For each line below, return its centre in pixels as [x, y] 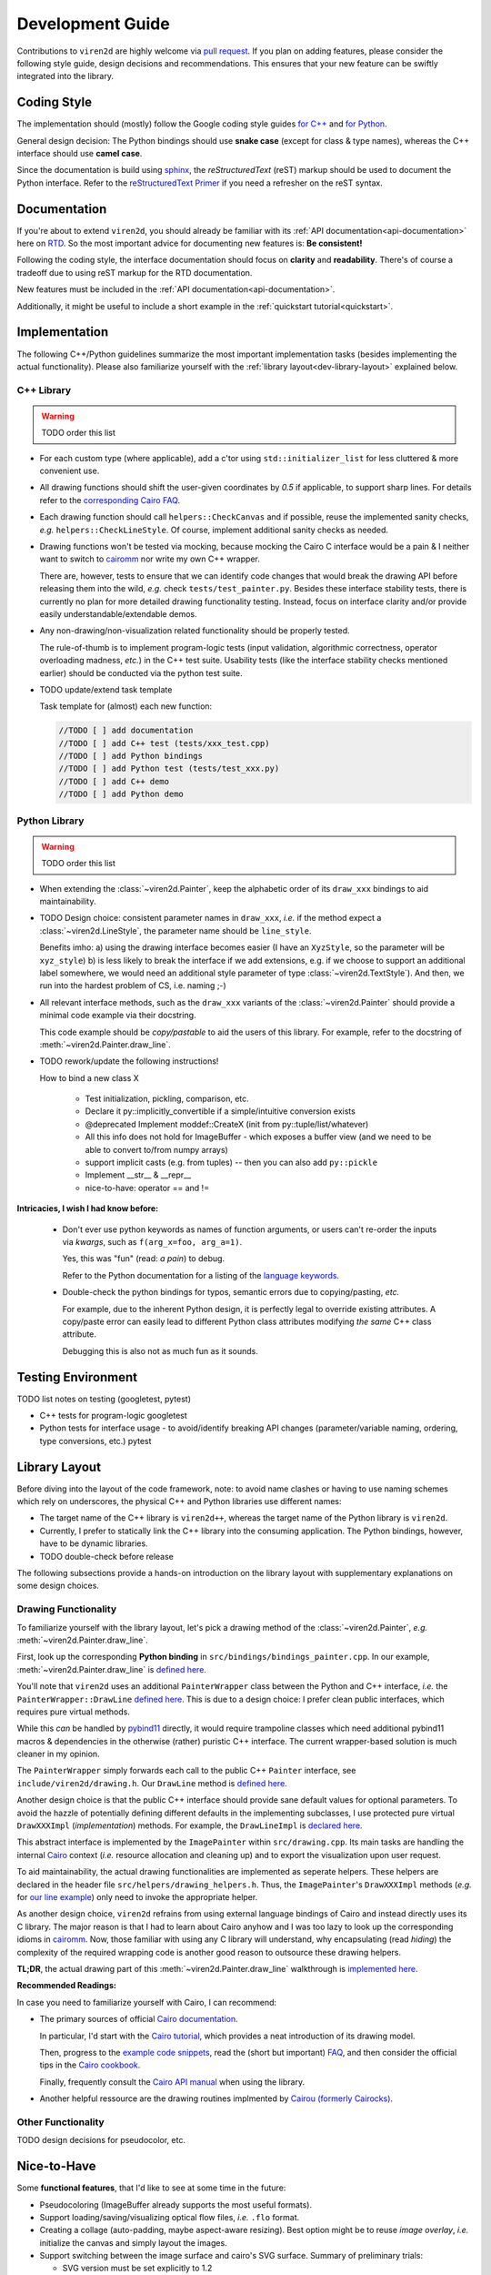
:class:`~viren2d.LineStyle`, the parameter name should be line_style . [175, 930]
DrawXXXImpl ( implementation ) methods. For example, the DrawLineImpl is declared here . [190, 1825]
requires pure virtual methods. [74, 1712]
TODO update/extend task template [106, 689]
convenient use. [70, 471]
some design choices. [58, 1586]
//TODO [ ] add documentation [126, 731]
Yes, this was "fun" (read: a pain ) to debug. [144, 1259]
